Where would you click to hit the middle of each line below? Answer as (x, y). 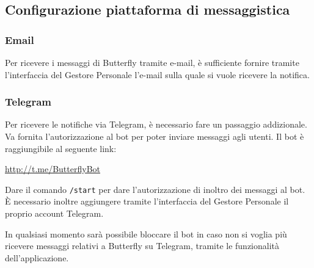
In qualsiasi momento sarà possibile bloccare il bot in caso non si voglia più (146, 234)
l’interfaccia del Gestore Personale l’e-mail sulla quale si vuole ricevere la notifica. (157, 74)
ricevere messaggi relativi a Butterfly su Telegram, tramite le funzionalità (142, 246)
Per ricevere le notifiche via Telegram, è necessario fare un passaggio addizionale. (156, 124)
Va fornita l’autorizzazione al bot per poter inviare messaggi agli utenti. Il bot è (155, 136)
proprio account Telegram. (54, 213)
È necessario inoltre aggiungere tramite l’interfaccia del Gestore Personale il (147, 201)
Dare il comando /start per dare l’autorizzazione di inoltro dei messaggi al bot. (155, 189)
